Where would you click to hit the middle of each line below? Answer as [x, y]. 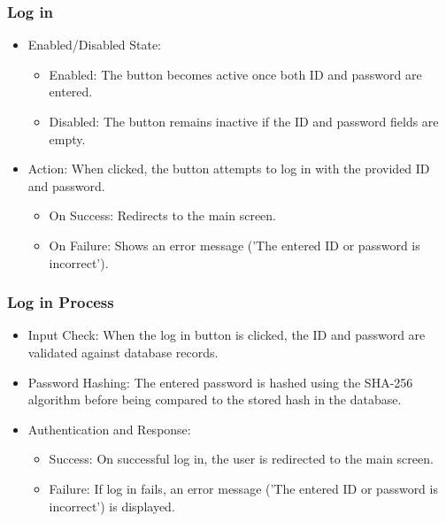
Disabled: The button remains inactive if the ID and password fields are [244, 121]
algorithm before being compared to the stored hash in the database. [215, 399]
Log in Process [61, 302]
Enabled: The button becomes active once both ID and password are [235, 74]
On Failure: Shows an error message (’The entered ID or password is [235, 245]
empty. [67, 138]
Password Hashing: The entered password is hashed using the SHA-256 [220, 382]
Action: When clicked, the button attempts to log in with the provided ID [229, 169]
